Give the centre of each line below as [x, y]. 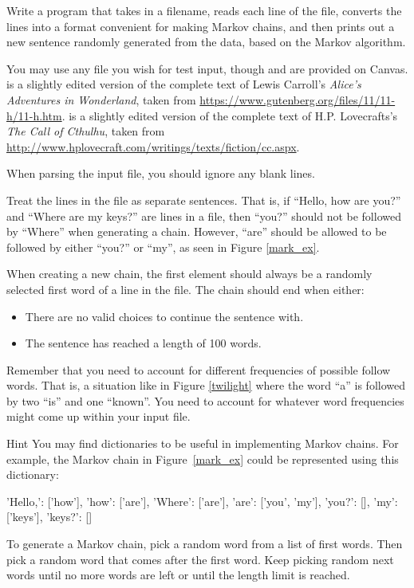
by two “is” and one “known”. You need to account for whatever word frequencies [205, 400]
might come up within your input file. [99, 416]
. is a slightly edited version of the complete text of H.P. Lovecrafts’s [230, 115]
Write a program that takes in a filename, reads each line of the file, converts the [204, 10]
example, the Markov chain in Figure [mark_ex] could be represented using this [203, 459]
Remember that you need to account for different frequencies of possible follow [199, 369]
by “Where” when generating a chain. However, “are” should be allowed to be [197, 231]
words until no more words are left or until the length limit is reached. [178, 575]
